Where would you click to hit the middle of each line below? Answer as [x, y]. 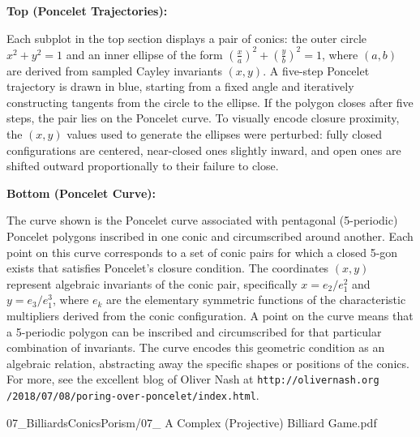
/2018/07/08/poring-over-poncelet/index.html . [133, 395]
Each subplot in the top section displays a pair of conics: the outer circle [187, 38]
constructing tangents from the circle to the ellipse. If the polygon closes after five [210, 102]
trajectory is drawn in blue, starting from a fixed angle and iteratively [180, 86]
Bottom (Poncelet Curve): [81, 193]
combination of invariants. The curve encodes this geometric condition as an [196, 347]
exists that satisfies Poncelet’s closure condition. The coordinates [168, 268]
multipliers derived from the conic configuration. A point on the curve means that [210, 315]
